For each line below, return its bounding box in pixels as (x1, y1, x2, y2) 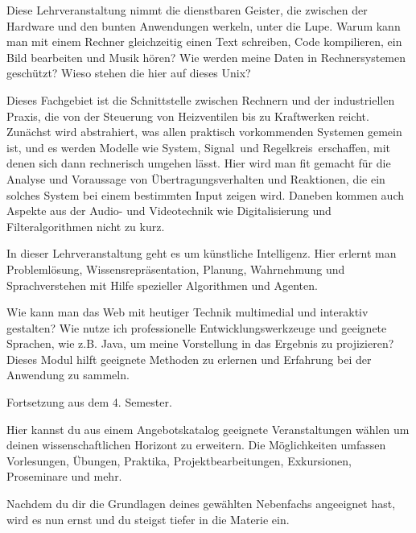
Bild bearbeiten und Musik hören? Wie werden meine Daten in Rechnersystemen (6, 48, 406, 65)
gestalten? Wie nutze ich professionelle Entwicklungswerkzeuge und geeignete (6, 319, 387, 336)
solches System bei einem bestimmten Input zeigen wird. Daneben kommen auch (6, 186, 404, 203)
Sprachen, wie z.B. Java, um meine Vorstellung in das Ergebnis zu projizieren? (6, 335, 394, 352)
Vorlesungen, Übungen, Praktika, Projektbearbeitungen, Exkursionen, (6, 452, 352, 469)
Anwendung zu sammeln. (6, 366, 130, 383)
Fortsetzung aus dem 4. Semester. (6, 394, 172, 411)
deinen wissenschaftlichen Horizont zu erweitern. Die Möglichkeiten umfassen (6, 436, 386, 453)
